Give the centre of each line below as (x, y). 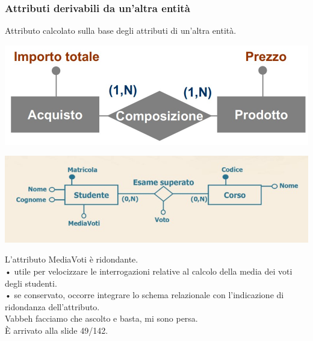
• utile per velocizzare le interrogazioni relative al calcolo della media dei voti (149, 271)
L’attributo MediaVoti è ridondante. (72, 259)
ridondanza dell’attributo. (52, 306)
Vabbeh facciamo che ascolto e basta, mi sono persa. (101, 318)
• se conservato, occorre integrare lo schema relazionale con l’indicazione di (144, 295)
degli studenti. (31, 283)
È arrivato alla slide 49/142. (57, 330)
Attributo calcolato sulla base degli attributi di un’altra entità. (121, 30)
